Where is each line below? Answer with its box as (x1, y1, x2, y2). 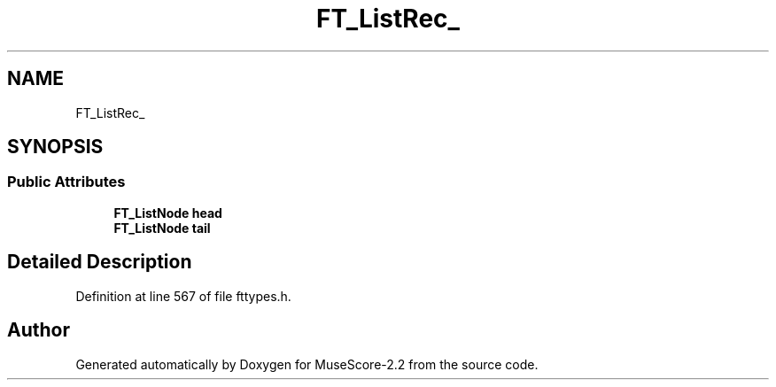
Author (7, 319, 70, 342)
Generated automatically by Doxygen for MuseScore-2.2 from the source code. (75, 356, 539, 372)
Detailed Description (7, 251, 192, 274)
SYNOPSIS (7, 135, 104, 159)
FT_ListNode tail (113, 220, 211, 236)
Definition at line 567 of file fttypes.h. (75, 288, 291, 304)
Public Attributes (7, 173, 126, 191)
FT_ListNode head (113, 205, 222, 221)
